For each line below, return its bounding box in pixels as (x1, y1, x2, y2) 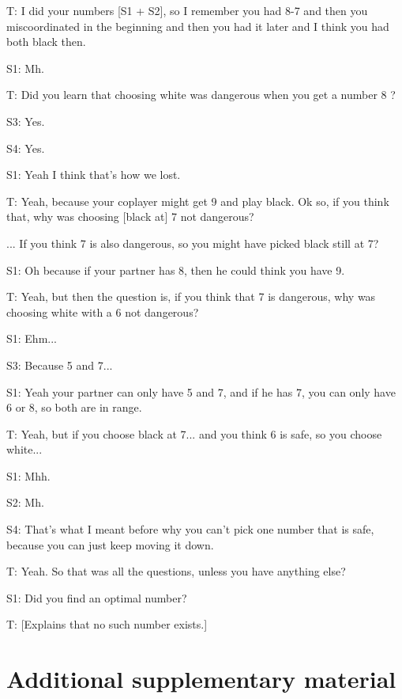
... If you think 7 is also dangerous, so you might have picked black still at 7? (6, 234, 379, 251)
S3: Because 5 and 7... (6, 356, 113, 373)
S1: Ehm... (6, 330, 57, 347)
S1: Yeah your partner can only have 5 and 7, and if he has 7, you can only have (6, 383, 396, 400)
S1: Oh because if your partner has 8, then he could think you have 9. (6, 261, 345, 278)
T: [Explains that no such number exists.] (6, 616, 208, 633)
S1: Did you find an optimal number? (6, 589, 187, 606)
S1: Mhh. (6, 467, 51, 484)
